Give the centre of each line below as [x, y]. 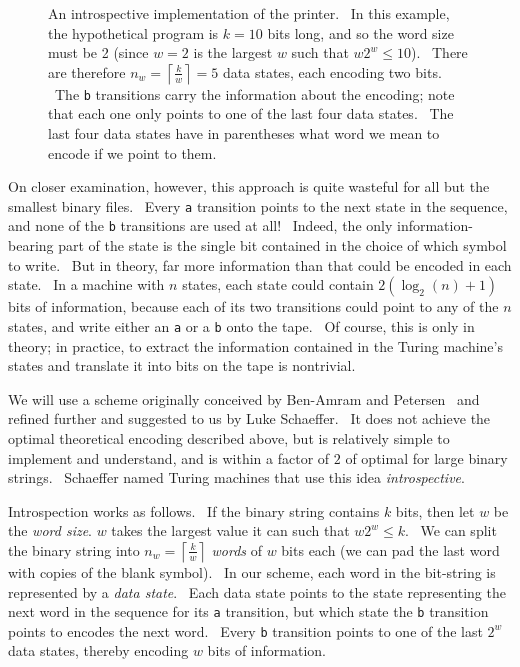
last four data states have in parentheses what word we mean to [244, 133]
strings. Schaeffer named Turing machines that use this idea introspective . [236, 477]
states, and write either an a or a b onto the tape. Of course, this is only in [241, 325]
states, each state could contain [278, 284]
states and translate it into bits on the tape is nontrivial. [182, 365]
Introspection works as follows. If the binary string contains [194, 510]
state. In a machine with [86, 284]
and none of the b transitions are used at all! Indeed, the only [200, 225]
